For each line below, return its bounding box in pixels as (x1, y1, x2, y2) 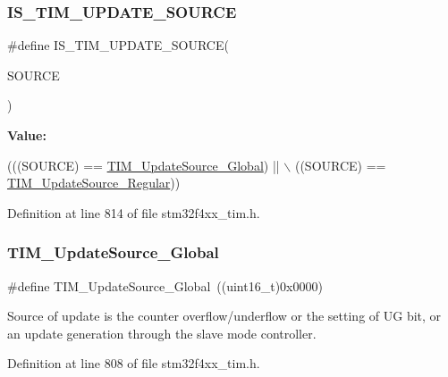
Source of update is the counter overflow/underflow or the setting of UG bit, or (7, 306, 442, 325)
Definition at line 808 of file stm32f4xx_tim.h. (7, 354, 260, 373)
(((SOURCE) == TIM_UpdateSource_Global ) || (7, 155, 280, 174)
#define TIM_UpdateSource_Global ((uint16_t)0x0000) (7, 276, 323, 295)
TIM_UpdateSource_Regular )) (7, 173, 181, 192)
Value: (7, 126, 46, 144)
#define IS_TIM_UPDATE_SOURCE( (7, 36, 229, 54)
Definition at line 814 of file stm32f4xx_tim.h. (7, 203, 260, 222)
